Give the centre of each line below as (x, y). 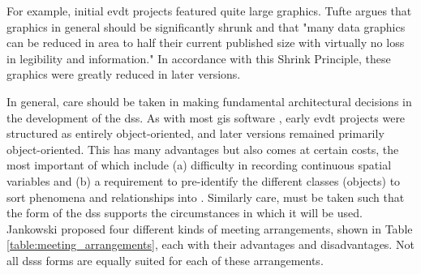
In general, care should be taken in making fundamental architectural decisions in (209, 101)
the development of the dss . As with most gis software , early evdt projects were (206, 117)
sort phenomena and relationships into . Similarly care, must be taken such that (206, 197)
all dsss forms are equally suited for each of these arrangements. (165, 260)
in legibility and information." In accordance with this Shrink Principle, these (199, 58)
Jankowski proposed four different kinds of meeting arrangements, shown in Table (210, 228)
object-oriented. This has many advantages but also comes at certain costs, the (203, 149)
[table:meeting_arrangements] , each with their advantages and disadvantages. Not (210, 244)
